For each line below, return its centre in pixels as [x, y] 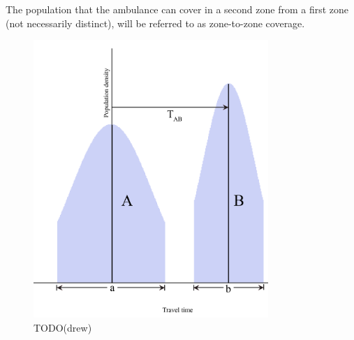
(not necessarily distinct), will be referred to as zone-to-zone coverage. [155, 23]
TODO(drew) [63, 327]
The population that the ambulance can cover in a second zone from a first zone [177, 9]
